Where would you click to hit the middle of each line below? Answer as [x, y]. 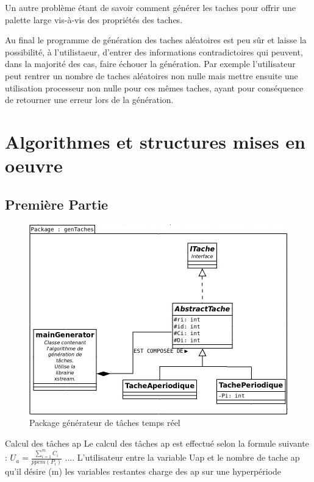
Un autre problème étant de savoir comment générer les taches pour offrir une [150, 7]
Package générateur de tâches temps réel [105, 423]
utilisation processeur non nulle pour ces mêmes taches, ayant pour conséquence [154, 87]
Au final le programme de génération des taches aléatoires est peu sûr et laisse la [156, 40]
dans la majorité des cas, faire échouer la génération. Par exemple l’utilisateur [150, 64]
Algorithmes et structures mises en [155, 141]
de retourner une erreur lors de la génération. [89, 100]
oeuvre [34, 165]
